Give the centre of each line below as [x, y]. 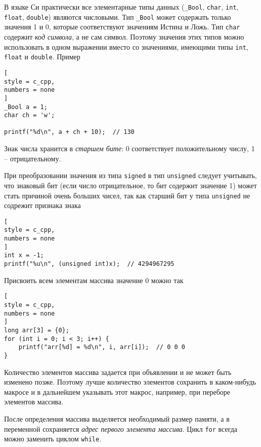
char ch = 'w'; [30, 115]
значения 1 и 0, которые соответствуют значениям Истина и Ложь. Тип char [122, 27]
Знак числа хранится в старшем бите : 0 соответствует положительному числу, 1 [129, 148]
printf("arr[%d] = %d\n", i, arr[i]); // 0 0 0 [102, 347]
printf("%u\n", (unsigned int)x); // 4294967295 [89, 264]
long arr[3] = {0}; [37, 330]
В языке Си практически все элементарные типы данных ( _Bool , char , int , [121, 7]
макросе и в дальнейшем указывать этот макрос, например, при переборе [117, 391]
